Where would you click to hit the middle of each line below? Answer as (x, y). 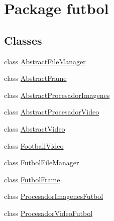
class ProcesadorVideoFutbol (48, 213)
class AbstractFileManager (45, 61)
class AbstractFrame (35, 78)
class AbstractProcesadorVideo (52, 112)
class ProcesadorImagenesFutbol (54, 196)
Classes (23, 40)
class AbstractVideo (35, 128)
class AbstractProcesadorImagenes (57, 95)
